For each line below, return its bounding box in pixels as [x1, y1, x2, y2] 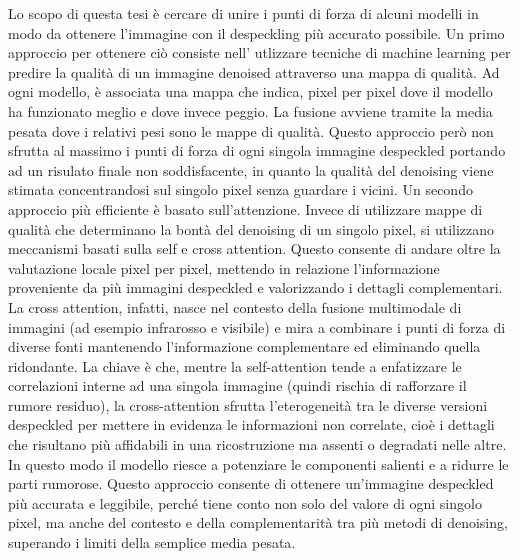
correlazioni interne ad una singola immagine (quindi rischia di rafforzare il [8, 375, 467, 396]
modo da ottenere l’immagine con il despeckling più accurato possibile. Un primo [8, 22, 505, 43]
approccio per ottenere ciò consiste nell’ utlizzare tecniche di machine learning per [8, 42, 511, 63]
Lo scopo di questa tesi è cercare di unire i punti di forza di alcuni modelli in [8, 3, 479, 23]
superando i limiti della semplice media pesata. [8, 532, 296, 553]
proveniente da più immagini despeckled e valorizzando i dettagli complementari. [8, 277, 503, 298]
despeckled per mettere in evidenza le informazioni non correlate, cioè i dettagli [8, 414, 495, 435]
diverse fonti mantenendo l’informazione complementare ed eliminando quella [8, 336, 481, 357]
